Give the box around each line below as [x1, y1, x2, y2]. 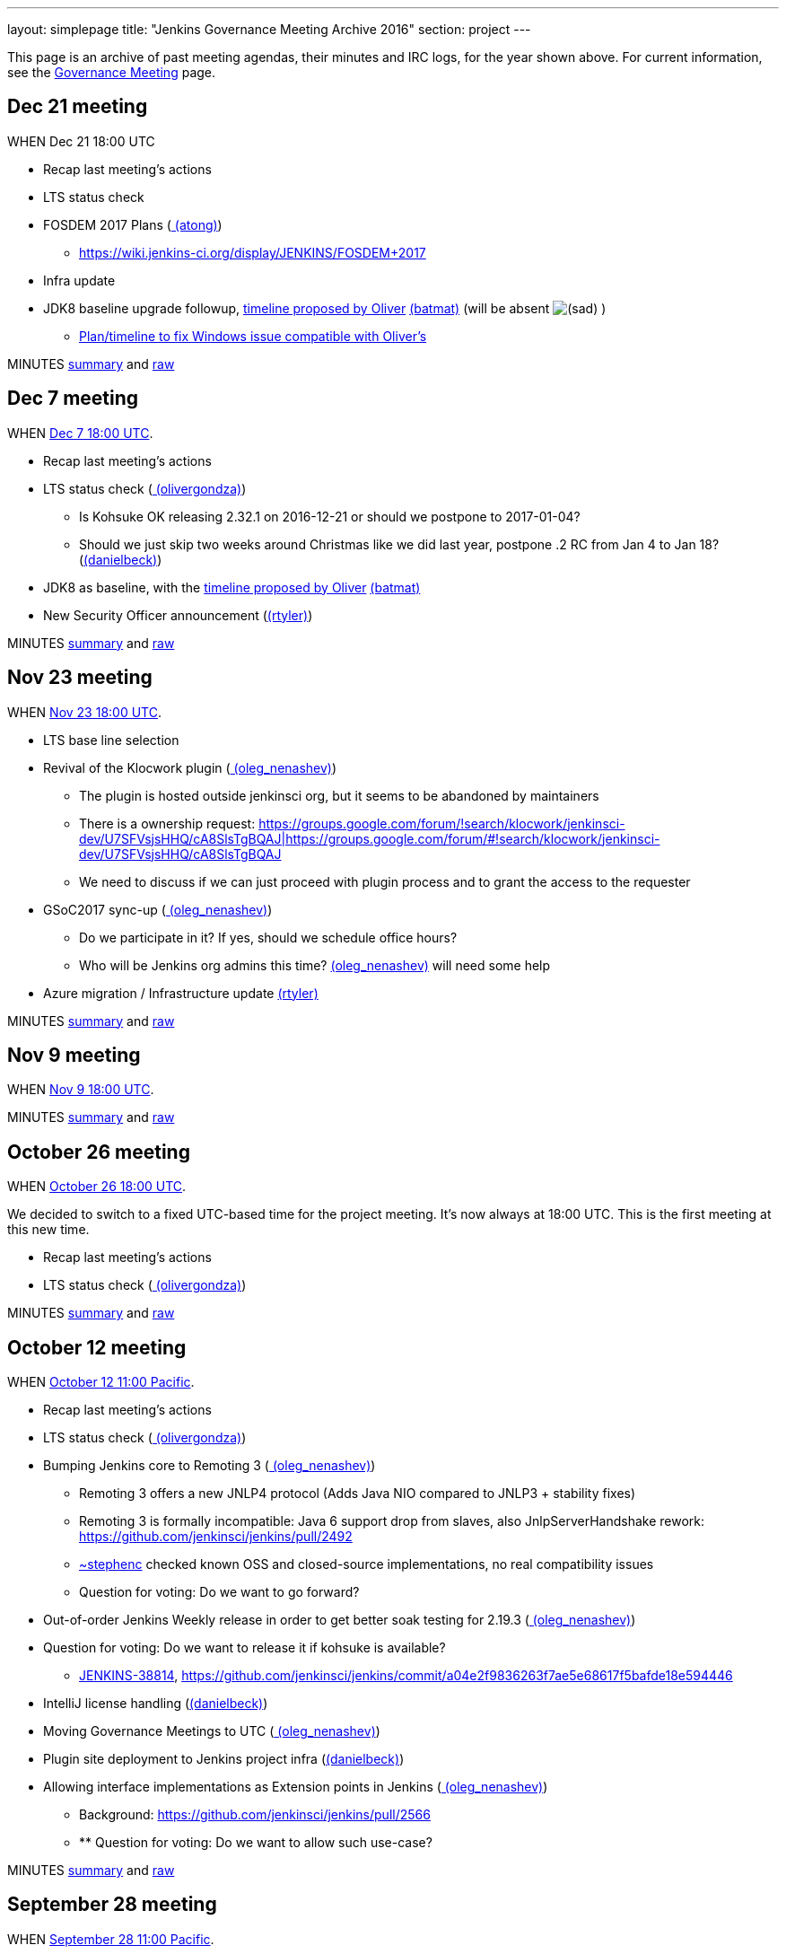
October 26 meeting [7, 1140, 190, 1163]
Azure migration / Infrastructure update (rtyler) [43, 985, 319, 1001]
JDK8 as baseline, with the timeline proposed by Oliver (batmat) [43, 579, 421, 595]
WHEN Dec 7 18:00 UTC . [7, 425, 153, 441]
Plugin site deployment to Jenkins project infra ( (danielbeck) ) [43, 1751, 405, 1767]
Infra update [43, 272, 116, 288]
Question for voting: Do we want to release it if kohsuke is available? [43, 1640, 446, 1656]
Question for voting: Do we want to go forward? [79, 1584, 360, 1600]
